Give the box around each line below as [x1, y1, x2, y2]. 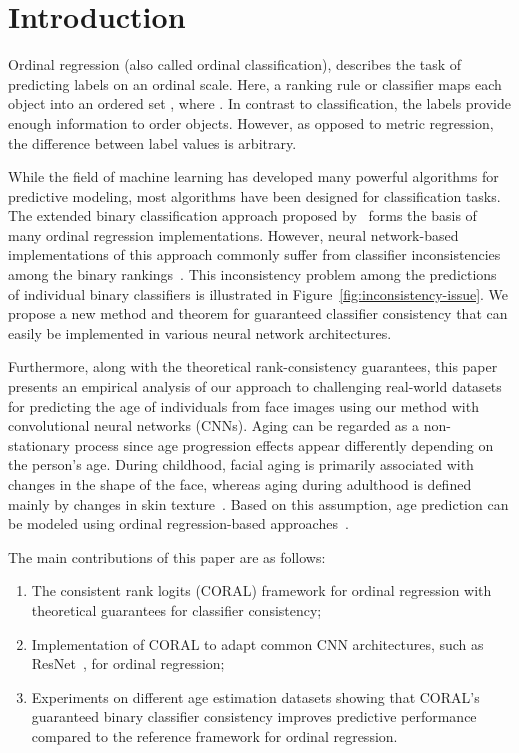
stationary [8, 434, 70, 455]
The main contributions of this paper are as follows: [8, 546, 326, 567]
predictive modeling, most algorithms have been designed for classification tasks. [8, 185, 501, 206]
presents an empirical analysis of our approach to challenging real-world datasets [8, 376, 502, 397]
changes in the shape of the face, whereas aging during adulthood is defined [8, 474, 472, 494]
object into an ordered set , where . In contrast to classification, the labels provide [8, 93, 512, 114]
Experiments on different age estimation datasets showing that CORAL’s [31, 686, 480, 707]
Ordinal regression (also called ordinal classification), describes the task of [8, 54, 462, 75]
